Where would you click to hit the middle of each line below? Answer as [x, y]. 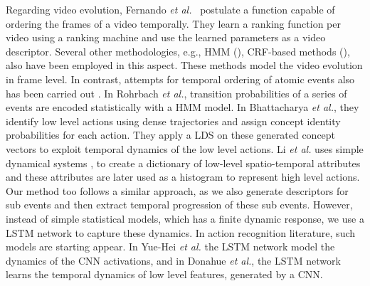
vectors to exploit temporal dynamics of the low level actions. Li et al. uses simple [185, 148]
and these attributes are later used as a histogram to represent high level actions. [183, 177]
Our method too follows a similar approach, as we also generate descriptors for [177, 190]
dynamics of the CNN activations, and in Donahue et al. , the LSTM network [173, 260]
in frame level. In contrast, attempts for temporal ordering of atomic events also [180, 79]
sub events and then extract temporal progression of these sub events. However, [179, 205]
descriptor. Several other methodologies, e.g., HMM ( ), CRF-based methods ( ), [178, 51]
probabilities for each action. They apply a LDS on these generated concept [171, 135]
